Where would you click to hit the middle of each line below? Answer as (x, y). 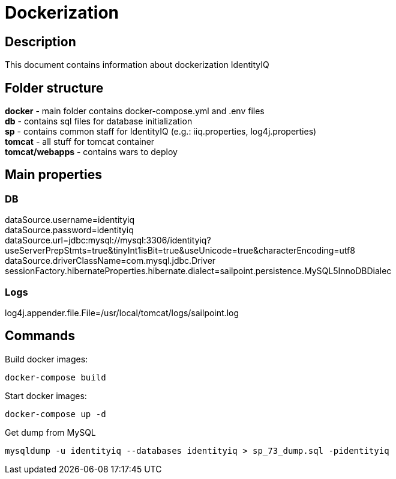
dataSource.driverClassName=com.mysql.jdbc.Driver (110, 261)
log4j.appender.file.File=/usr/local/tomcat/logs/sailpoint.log (122, 313)
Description (40, 41)
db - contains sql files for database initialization (99, 121)
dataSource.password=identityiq (69, 230)
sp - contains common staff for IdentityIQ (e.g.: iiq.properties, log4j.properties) (161, 132)
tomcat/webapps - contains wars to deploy (91, 152)
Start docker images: (46, 395)
